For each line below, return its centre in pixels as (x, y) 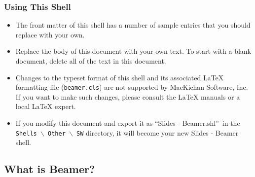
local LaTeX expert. (46, 106)
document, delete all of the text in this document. (91, 61)
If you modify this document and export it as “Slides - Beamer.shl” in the (128, 123)
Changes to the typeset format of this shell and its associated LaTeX (120, 77)
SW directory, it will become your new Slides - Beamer (158, 132)
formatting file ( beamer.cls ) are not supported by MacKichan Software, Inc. (132, 87)
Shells (26, 133)
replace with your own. (50, 34)
